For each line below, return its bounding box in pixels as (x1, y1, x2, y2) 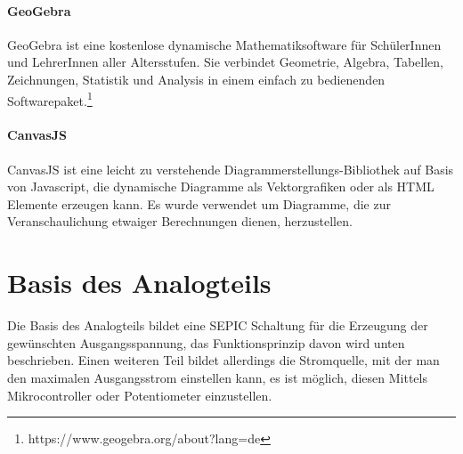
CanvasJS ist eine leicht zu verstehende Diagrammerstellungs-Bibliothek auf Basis (7, 159, 454, 178)
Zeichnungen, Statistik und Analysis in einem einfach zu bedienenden (7, 69, 386, 88)
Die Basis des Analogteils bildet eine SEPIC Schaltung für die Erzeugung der (7, 316, 428, 335)
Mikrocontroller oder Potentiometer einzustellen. (7, 385, 272, 404)
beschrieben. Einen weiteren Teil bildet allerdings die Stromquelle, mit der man (7, 351, 440, 369)
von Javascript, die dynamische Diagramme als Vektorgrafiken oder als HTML (7, 177, 435, 196)
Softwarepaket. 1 (7, 88, 93, 109)
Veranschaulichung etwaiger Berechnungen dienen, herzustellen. (7, 212, 353, 231)
